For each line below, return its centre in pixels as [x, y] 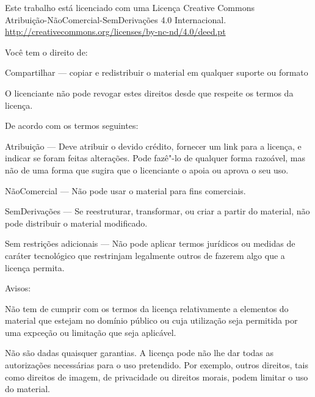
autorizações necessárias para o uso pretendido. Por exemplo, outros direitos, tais [157, 365]
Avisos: [18, 288]
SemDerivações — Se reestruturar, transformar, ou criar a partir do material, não [157, 211]
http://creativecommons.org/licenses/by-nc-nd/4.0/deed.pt [115, 31]
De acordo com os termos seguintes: [72, 126]
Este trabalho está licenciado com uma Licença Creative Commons [130, 7]
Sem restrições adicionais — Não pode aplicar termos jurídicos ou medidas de [150, 243]
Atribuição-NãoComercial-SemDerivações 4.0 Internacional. [116, 19]
